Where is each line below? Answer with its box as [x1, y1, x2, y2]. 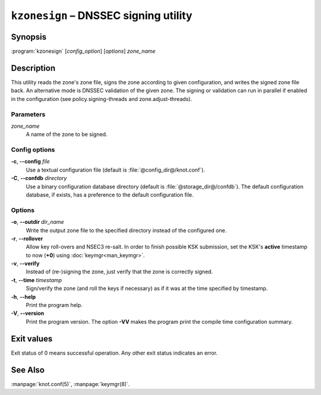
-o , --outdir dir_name [11, 219, 65, 226]
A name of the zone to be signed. [26, 131, 108, 138]
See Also [11, 365, 45, 375]
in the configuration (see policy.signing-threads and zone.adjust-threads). [11, 95, 193, 102]
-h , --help [11, 293, 36, 300]
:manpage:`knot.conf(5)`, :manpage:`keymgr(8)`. [11, 380, 130, 387]
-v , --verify [11, 260, 40, 267]
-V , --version [11, 309, 45, 317]
